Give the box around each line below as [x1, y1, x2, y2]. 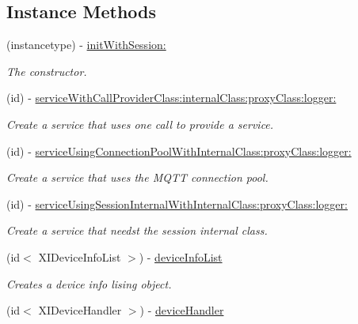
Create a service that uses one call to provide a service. [6, 115, 274, 132]
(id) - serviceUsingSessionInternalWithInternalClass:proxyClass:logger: [6, 195, 348, 212]
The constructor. [6, 62, 87, 79]
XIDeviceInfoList [38, 248, 121, 265]
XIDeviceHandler [38, 302, 122, 318]
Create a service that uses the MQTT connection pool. [6, 169, 268, 186]
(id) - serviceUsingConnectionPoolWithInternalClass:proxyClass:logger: [6, 142, 352, 159]
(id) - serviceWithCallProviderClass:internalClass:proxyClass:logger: [6, 89, 337, 106]
